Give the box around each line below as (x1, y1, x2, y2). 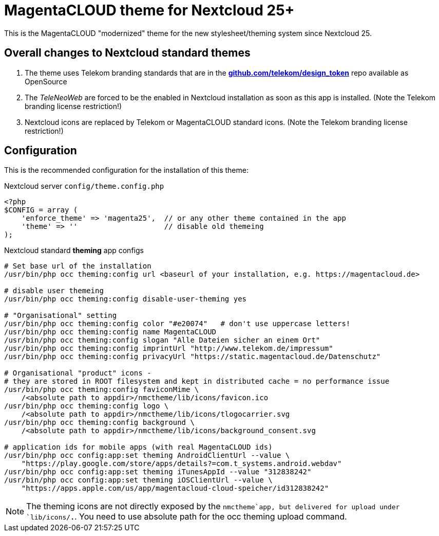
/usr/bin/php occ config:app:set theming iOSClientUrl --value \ (4, 476, 273, 485)
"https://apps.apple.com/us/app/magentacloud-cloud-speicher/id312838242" (21, 484, 329, 493)
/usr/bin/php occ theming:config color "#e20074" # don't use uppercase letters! (4, 319, 351, 328)
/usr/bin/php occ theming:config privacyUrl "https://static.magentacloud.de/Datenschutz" (4, 352, 381, 361)
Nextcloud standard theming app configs (4, 246, 144, 255)
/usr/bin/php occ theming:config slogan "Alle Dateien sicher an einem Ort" (4, 336, 320, 345)
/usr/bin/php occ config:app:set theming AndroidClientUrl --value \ (4, 451, 290, 460)
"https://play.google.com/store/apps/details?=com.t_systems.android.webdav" (21, 459, 342, 468)
